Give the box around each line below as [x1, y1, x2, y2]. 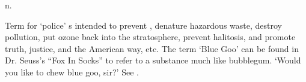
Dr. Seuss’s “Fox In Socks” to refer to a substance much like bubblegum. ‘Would [5, 54, 301, 66]
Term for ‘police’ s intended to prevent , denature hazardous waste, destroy [5, 19, 282, 31]
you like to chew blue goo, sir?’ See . [5, 65, 139, 78]
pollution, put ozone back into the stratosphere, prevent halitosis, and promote [5, 31, 296, 43]
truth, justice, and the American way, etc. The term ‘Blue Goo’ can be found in [5, 42, 299, 54]
